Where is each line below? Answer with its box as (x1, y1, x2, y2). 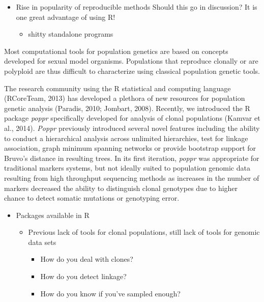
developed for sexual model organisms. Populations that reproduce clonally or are (4, 56, 258, 66)
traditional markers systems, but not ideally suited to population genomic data (4, 162, 250, 173)
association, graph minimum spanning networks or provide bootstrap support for (4, 143, 256, 153)
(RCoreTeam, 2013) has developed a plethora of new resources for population (4, 93, 245, 103)
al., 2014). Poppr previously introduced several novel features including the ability (4, 122, 260, 133)
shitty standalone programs (28, 29, 113, 39)
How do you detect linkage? (40, 271, 127, 282)
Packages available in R (16, 209, 90, 220)
